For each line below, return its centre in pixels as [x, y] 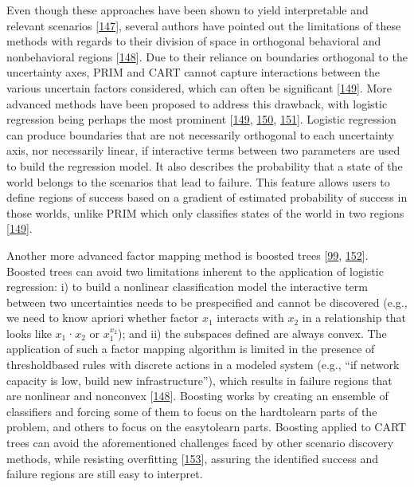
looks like [29, 333]
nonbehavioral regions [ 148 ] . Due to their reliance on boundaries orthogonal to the [207, 56]
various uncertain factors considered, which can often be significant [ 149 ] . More [199, 87]
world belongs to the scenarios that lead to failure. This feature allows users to [198, 181]
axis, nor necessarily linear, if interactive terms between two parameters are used [203, 150]
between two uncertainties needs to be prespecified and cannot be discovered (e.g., [207, 302]
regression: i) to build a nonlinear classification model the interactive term [187, 287]
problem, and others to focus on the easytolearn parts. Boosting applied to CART [207, 427]
